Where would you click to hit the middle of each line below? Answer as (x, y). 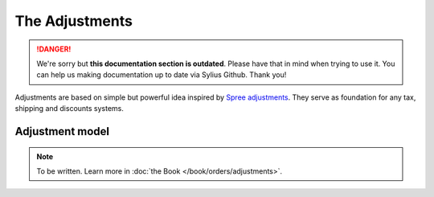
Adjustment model (62, 131)
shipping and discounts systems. (70, 109)
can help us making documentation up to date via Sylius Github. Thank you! (162, 75)
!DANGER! (54, 49)
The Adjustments (74, 21)
